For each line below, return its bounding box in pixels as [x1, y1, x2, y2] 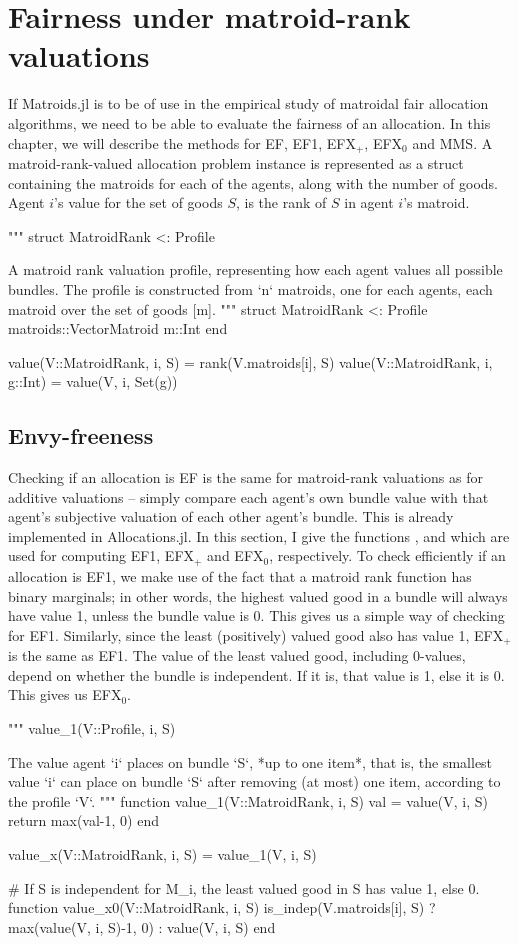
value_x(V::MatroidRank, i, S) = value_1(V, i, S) [8, 843, 317, 864]
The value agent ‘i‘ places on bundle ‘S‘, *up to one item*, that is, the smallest [8, 751, 493, 772]
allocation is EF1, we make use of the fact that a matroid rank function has [8, 565, 472, 586]
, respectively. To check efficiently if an [269, 545, 506, 566]
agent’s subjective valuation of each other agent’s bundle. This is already [8, 506, 454, 527]
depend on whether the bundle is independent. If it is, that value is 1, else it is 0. [8, 664, 505, 685]
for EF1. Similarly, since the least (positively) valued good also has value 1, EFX [8, 624, 504, 645]
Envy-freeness [8, 420, 154, 451]
